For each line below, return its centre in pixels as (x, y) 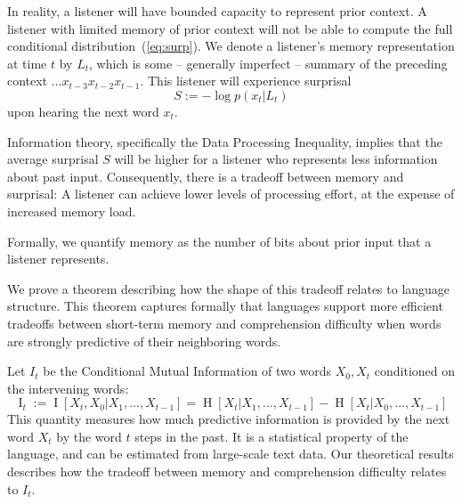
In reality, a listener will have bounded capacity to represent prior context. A (217, 11)
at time (27, 63)
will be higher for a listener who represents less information (276, 159)
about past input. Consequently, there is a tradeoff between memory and (206, 176)
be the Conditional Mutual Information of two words (187, 371)
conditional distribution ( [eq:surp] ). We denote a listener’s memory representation (231, 46)
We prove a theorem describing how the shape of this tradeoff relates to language (229, 288)
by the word (89, 436)
